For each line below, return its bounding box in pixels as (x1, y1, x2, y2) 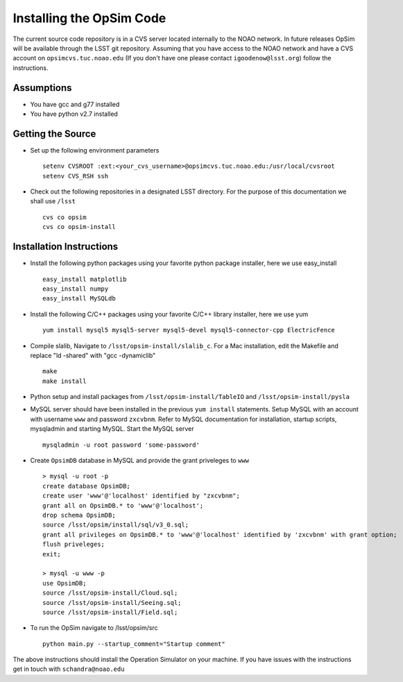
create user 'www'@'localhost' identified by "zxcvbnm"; (42, 492, 241, 500)
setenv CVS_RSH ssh (42, 172, 109, 180)
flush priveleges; (42, 540, 105, 548)
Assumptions (12, 82, 72, 94)
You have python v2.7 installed (30, 110, 118, 118)
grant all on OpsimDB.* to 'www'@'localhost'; (42, 502, 204, 509)
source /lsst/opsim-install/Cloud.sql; (42, 589, 178, 597)
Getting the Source (12, 128, 96, 139)
